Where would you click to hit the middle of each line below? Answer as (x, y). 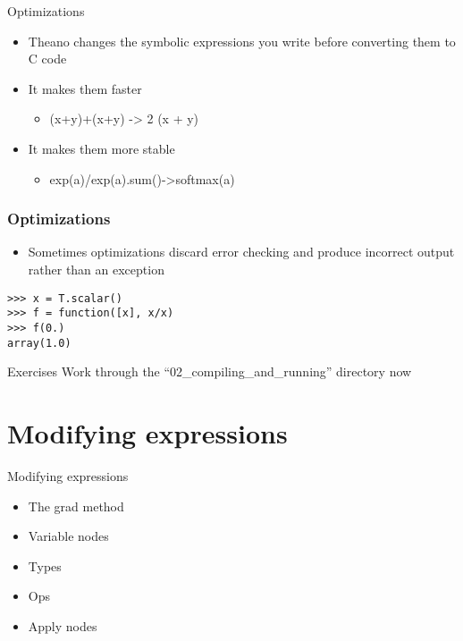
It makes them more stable (101, 148)
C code (47, 59)
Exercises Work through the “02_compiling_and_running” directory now (210, 371)
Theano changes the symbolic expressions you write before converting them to (242, 41)
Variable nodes (68, 536)
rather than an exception (96, 269)
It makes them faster (85, 88)
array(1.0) (39, 343)
